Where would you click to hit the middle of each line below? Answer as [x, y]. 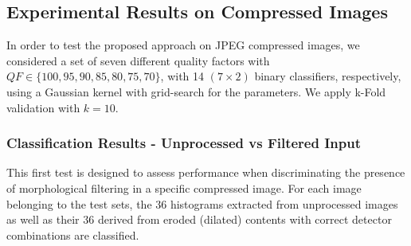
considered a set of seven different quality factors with [138, 60]
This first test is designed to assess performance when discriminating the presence [206, 172]
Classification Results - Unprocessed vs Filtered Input [184, 143]
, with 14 [182, 76]
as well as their [43, 219]
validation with [43, 107]
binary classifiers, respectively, [328, 76]
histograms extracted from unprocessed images [284, 203]
